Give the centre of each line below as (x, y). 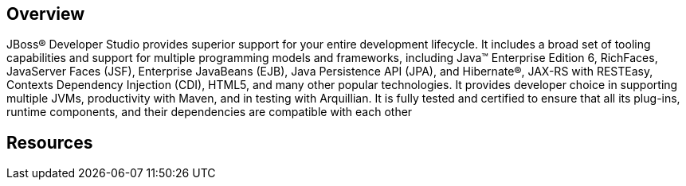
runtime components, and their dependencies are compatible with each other (210, 112)
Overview (46, 14)
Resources (50, 142)
